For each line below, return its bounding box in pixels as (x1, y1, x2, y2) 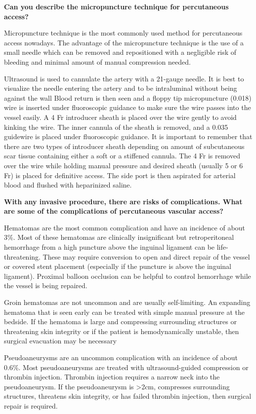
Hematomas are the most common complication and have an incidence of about (4, 222, 245, 232)
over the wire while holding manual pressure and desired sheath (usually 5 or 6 (4, 160, 243, 170)
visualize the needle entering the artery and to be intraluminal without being (4, 83, 237, 93)
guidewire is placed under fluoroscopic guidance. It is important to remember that (4, 131, 253, 142)
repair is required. (4, 400, 58, 411)
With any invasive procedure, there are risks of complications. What (4, 196, 243, 206)
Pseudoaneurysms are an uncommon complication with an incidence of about (4, 352, 238, 362)
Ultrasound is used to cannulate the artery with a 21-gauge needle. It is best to (4, 73, 244, 83)
